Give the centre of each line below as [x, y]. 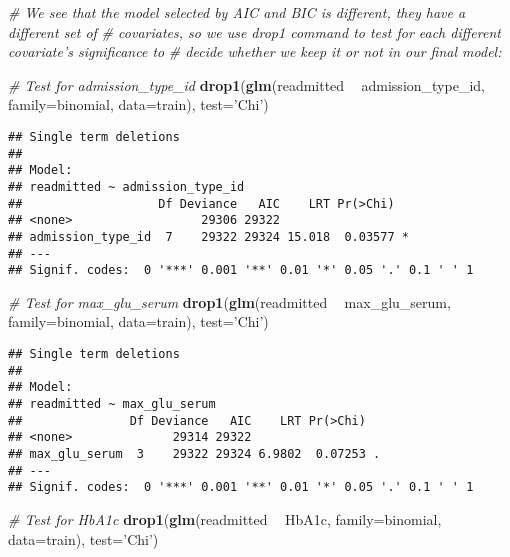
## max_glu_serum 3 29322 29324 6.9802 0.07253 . [194, 454]
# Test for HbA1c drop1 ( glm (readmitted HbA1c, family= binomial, [225, 518]
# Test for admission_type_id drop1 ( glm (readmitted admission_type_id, [246, 84]
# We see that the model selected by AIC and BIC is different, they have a [237, 12]
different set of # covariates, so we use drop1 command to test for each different [254, 31]
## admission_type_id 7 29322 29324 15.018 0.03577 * [208, 236]
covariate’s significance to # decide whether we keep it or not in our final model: [255, 51]
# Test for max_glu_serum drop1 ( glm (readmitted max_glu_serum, [229, 301]
